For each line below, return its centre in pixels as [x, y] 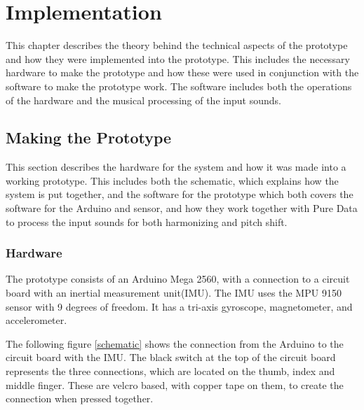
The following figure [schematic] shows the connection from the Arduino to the [175, 343]
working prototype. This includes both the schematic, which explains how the [172, 180]
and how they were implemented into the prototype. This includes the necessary [178, 58]
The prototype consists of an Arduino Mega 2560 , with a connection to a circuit [178, 279]
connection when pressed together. [80, 398]
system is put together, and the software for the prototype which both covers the [180, 194]
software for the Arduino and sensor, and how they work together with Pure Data [182, 208]
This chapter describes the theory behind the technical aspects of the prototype [177, 45]
